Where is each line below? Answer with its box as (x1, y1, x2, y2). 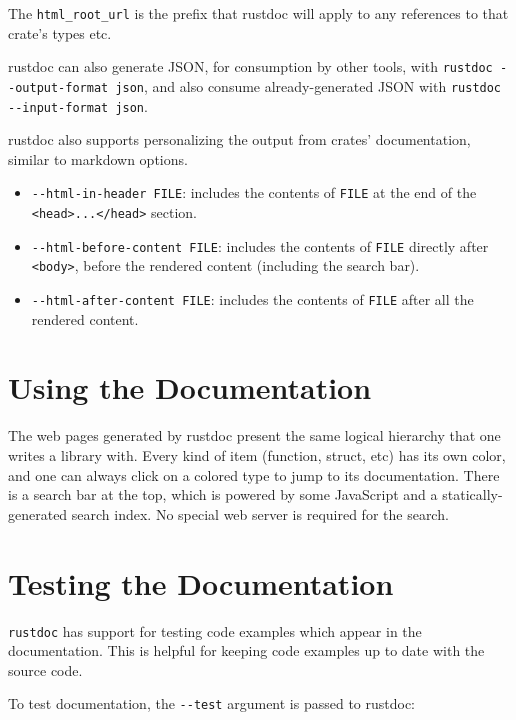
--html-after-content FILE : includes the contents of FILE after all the (31, 289, 474, 310)
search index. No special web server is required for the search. (71, 503, 449, 524)
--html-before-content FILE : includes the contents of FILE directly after (31, 235, 489, 256)
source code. (8, 659, 83, 680)
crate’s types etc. (8, 22, 112, 43)
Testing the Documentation (8, 562, 394, 603)
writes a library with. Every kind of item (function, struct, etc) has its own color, (8, 445, 506, 465)
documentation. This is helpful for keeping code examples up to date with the (8, 640, 485, 661)
